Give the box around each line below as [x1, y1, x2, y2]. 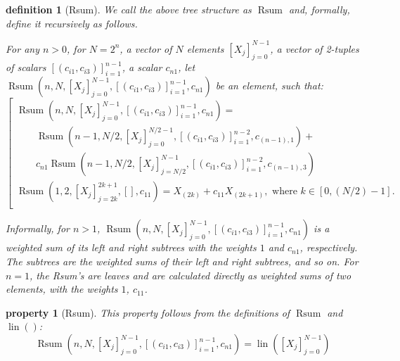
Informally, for [6, 221, 70, 236]
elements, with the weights [6, 281, 118, 296]
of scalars [6, 60, 46, 75]
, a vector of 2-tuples [270, 41, 359, 56]
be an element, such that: [215, 78, 323, 93]
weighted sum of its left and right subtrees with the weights [6, 240, 257, 255]
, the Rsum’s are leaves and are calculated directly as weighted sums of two [30, 267, 351, 282]
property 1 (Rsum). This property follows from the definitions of [6, 305, 290, 319]
